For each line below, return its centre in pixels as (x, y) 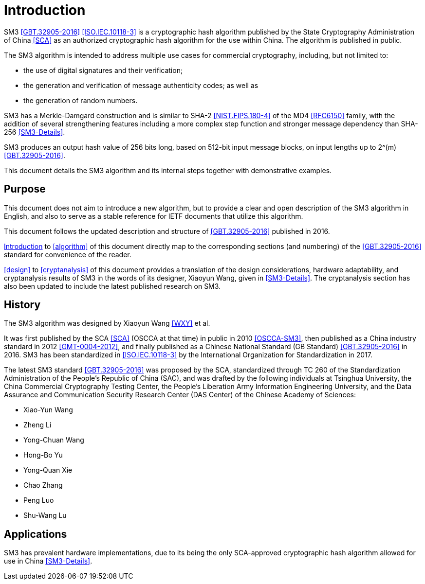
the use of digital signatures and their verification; (103, 70)
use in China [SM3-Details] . (48, 561)
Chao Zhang (43, 485)
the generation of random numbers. (81, 100)
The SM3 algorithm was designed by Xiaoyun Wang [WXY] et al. (107, 323)
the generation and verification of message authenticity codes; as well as (141, 85)
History (22, 305)
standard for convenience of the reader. (68, 254)
